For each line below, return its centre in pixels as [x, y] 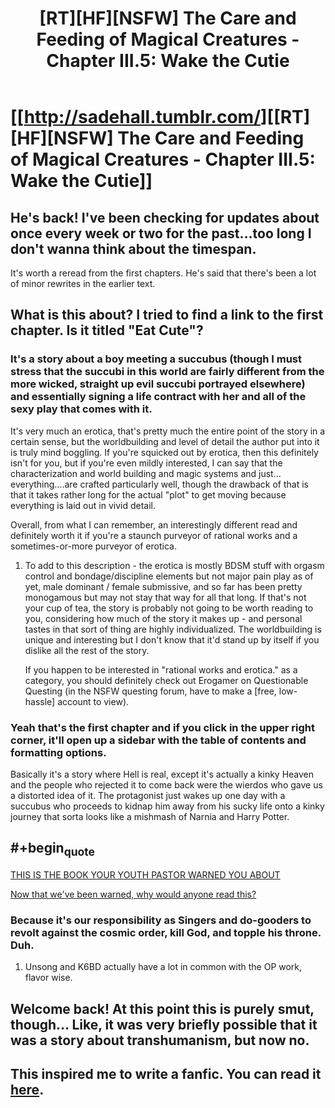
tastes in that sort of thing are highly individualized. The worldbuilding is [173, 629]
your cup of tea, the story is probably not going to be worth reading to [169, 608]
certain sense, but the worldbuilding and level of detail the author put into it [165, 441]
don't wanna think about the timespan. [133, 248]
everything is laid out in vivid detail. [83, 505]
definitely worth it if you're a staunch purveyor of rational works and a [154, 535]
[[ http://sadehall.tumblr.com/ [136, 117]
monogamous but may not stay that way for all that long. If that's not [165, 597]
